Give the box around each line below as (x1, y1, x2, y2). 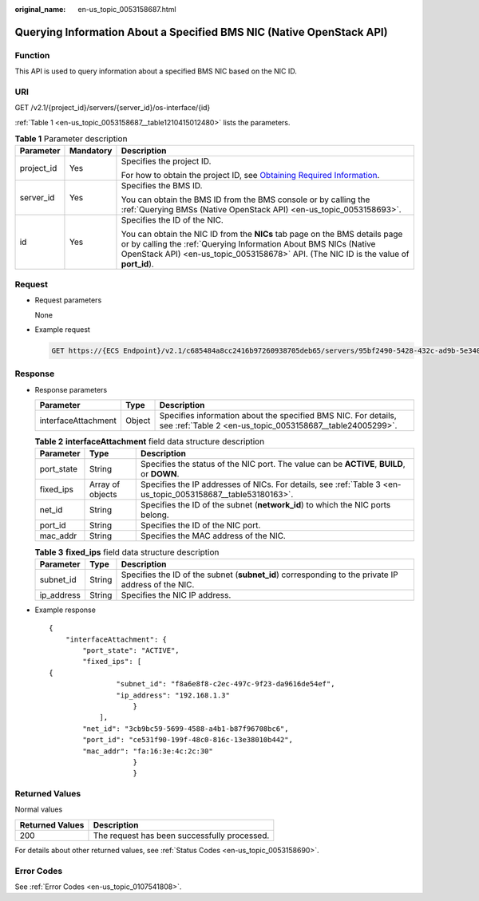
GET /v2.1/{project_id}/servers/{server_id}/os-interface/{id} (14, 103, 211, 113)
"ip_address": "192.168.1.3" (116, 690, 231, 700)
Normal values (14, 804, 63, 814)
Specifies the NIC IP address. (121, 589, 232, 600)
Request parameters (34, 295, 102, 305)
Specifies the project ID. (121, 156, 212, 167)
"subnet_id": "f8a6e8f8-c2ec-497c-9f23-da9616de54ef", (116, 679, 335, 689)
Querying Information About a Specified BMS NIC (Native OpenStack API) (14, 25, 388, 39)
